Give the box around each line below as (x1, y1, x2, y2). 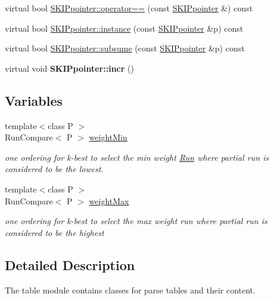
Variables (5, 91, 63, 109)
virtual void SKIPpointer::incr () (5, 62, 134, 74)
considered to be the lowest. (5, 163, 104, 175)
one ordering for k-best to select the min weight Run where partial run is (5, 151, 269, 163)
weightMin (89, 131, 127, 143)
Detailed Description (5, 255, 135, 274)
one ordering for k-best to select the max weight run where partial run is (5, 215, 267, 227)
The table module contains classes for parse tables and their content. (5, 283, 256, 296)
